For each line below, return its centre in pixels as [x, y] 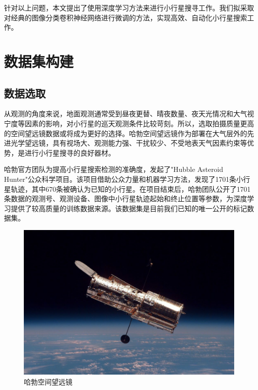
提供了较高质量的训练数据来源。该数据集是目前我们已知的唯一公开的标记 [129, 208]
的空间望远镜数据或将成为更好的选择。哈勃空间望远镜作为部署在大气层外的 [126, 133]
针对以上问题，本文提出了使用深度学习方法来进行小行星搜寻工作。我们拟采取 [129, 7]
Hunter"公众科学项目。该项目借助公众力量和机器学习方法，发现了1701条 [120, 179]
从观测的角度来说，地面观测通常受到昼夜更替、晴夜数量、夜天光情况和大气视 [129, 114]
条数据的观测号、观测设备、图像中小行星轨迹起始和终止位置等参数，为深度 [126, 198]
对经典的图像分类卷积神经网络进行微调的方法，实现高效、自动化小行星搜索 [126, 17]
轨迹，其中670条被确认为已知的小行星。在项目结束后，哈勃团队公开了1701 [130, 189]
